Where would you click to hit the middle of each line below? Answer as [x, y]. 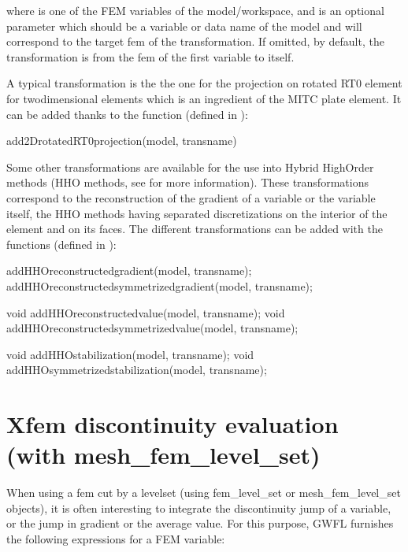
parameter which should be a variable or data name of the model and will [184, 26]
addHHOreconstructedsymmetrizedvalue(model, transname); [152, 328]
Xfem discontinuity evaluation [172, 424]
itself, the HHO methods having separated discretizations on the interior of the [197, 213]
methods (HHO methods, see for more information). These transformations [187, 182]
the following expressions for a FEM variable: [116, 538]
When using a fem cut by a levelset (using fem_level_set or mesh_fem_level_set [204, 493]
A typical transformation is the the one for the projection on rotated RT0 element [204, 83]
